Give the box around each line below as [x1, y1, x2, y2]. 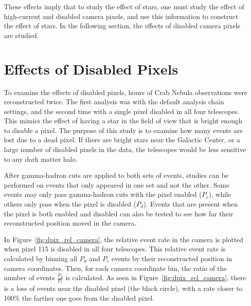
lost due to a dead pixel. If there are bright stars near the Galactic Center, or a [4, 134, 240, 145]
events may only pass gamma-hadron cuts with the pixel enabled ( [4, 189, 202, 199]
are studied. [4, 30, 39, 40]
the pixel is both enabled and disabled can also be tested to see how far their [4, 208, 233, 218]
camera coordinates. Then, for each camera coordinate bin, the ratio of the [4, 263, 227, 273]
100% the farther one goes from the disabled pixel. [4, 293, 155, 303]
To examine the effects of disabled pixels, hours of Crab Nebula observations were [4, 87, 248, 97]
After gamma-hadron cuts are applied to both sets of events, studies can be [4, 170, 229, 180]
